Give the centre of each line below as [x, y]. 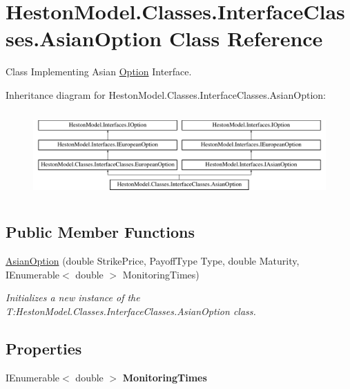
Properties [44, 349]
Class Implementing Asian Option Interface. [99, 72]
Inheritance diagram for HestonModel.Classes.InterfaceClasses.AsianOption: [166, 94]
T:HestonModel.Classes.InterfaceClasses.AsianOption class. [131, 311]
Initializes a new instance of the [73, 297]
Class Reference [246, 38]
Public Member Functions [100, 232]
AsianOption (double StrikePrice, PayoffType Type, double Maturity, [153, 261]
